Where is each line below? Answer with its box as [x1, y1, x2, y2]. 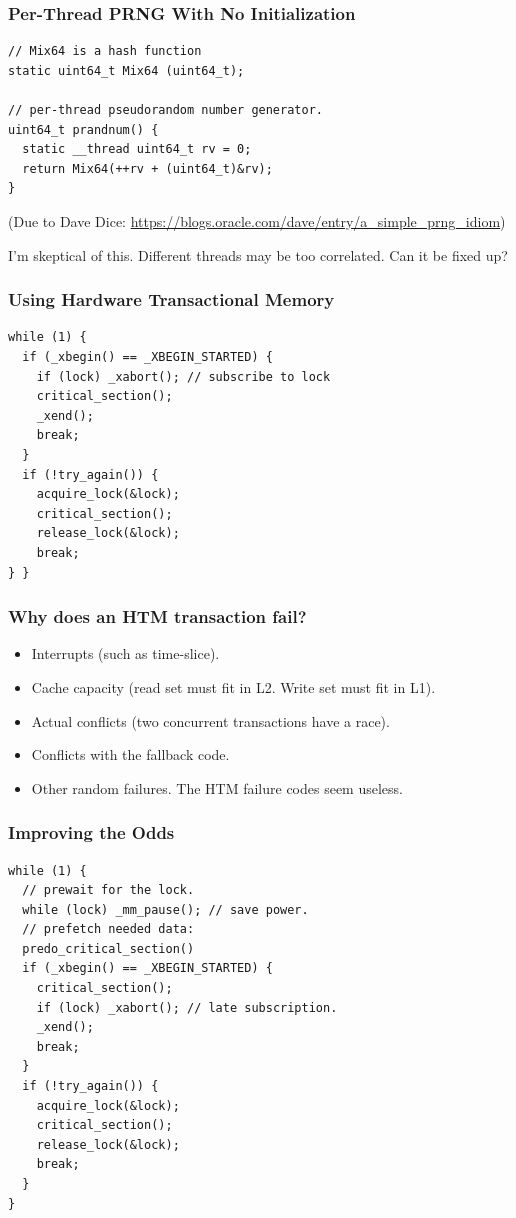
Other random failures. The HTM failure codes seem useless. [31, 777, 403, 798]
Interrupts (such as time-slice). [31, 643, 220, 664]
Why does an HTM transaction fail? [8, 604, 307, 629]
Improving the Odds [8, 820, 175, 845]
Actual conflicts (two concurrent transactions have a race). [31, 710, 390, 731]
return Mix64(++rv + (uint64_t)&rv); [22, 161, 273, 176]
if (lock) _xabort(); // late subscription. [36, 1000, 338, 1015]
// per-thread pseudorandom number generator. [8, 103, 323, 117]
